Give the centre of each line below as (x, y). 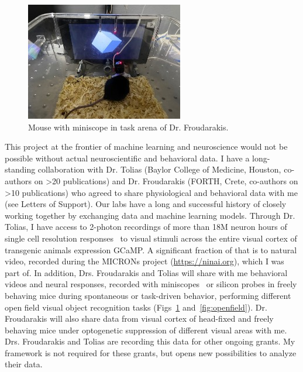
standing (20, 169)
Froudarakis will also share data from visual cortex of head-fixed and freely (139, 318)
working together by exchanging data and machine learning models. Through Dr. (150, 215)
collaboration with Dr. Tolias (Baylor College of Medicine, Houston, (159, 169)
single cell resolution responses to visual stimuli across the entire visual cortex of (151, 238)
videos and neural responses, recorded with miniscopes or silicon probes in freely (151, 284)
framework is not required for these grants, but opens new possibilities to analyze (151, 352)
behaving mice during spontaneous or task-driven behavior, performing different (148, 295)
